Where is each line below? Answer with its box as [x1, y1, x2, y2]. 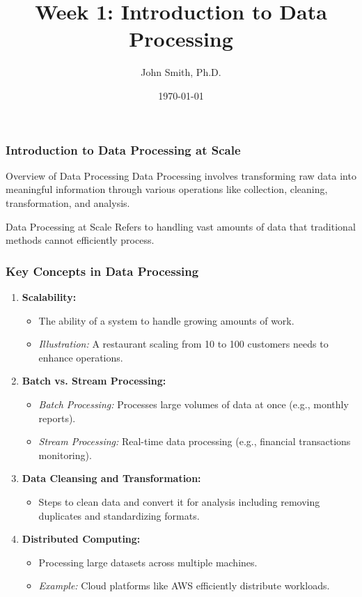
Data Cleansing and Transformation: [22, 471, 201, 486]
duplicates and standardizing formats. [38, 508, 200, 522]
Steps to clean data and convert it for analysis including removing [38, 494, 320, 509]
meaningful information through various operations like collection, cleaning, [6, 182, 328, 196]
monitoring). [38, 447, 92, 462]
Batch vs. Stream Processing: [22, 373, 166, 388]
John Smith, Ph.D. [141, 65, 221, 79]
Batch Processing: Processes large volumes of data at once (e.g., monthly [38, 396, 349, 411]
